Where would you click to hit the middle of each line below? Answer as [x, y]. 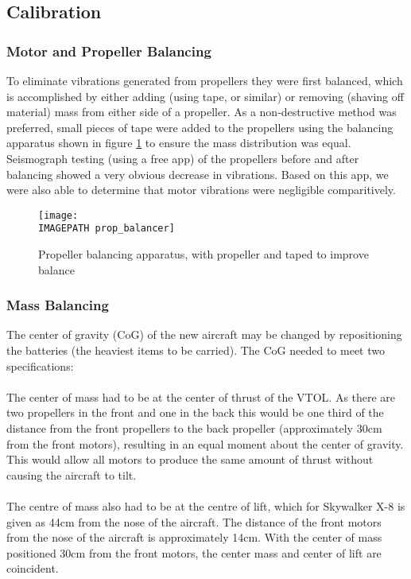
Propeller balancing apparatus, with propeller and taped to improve [204, 254]
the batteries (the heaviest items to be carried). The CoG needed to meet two [196, 350]
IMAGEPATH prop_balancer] [107, 229]
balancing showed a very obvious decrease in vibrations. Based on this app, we [198, 174]
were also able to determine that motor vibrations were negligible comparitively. [201, 190]
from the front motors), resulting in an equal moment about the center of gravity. [205, 443]
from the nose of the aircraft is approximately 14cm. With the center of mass [194, 537]
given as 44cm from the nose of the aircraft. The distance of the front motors [194, 521]
